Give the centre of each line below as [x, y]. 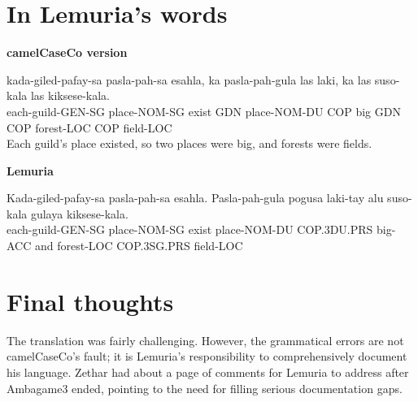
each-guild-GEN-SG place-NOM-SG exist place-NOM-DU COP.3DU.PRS [190, 229]
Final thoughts [90, 301]
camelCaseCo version [67, 52]
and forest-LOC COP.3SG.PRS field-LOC [139, 246]
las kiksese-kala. [70, 95]
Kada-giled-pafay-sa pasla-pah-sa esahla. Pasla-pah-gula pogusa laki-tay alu [195, 198]
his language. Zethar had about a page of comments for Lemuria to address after [208, 372]
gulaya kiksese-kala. [79, 213]
